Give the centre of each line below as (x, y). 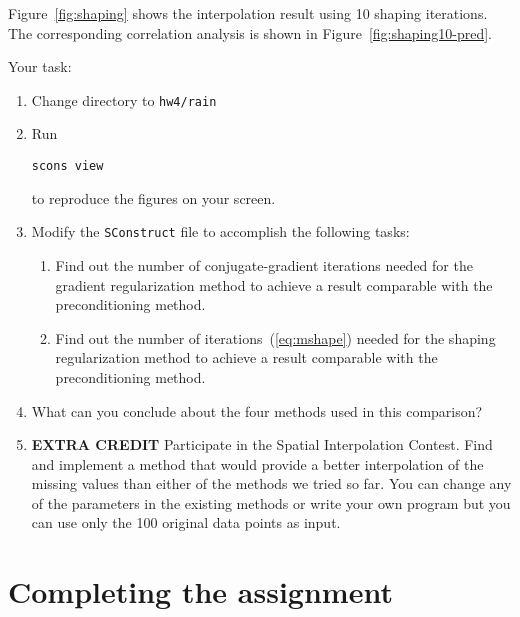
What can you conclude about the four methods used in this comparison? (257, 410)
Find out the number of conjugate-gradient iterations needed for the (264, 264)
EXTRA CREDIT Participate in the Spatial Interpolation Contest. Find (262, 444)
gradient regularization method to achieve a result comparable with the (274, 284)
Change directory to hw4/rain (124, 99)
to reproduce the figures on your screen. (153, 197)
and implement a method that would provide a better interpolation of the (257, 463)
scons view (67, 166)
